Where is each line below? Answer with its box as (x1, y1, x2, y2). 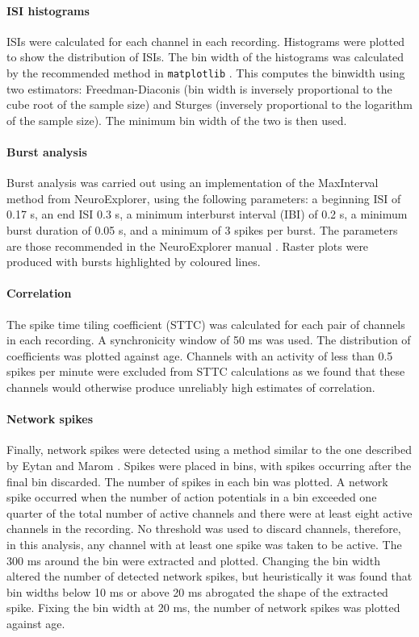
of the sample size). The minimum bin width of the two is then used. (6, 111, 347, 128)
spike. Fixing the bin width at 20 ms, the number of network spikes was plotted (6, 599, 400, 616)
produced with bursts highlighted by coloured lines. (6, 253, 261, 270)
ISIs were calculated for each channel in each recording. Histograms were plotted (6, 32, 405, 49)
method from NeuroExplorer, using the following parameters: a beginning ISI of (6, 189, 401, 206)
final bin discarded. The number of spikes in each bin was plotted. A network (6, 473, 388, 489)
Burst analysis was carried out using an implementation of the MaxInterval (6, 174, 379, 191)
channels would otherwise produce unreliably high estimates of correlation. (6, 378, 375, 395)
